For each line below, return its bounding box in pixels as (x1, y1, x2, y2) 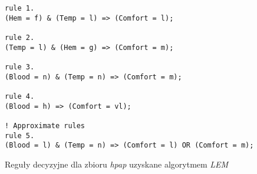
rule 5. (5, 131, 35, 140)
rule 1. (5, 4, 35, 12)
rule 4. (5, 92, 35, 101)
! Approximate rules (5, 121, 85, 130)
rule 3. (5, 62, 35, 71)
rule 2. (5, 33, 35, 42)
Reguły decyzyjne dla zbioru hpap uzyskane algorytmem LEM (5, 158, 229, 170)
